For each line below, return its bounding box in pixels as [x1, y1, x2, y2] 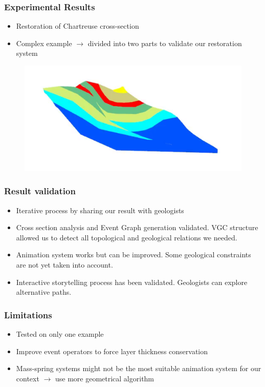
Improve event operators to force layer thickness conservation [16, 345, 208, 356]
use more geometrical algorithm [55, 373, 154, 383]
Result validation [4, 185, 76, 197]
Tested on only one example [16, 329, 104, 339]
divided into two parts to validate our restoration [87, 37, 242, 48]
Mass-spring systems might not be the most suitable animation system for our [16, 363, 261, 374]
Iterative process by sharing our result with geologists [16, 205, 184, 215]
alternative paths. [16, 287, 72, 297]
